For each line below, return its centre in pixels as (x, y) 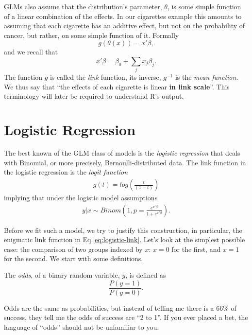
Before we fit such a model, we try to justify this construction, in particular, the (123, 230)
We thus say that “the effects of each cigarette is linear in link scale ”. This (117, 86)
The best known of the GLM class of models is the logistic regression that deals (122, 153)
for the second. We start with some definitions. (74, 258)
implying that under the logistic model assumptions (81, 198)
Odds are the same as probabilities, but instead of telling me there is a (109, 308)
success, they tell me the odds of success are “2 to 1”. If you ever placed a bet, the (126, 317)
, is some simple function (204, 6)
